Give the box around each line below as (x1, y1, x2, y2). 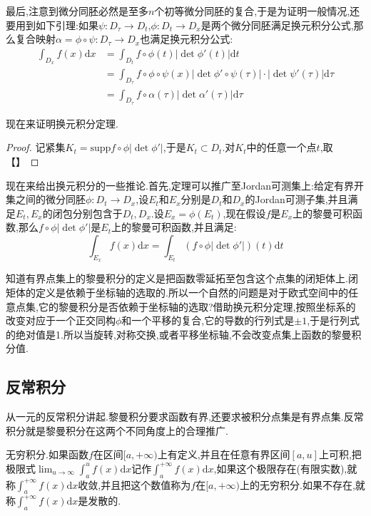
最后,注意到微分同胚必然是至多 (6, 4, 148, 18)
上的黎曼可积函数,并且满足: (111, 220, 237, 234)
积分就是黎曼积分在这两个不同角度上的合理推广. (6, 423, 228, 438)
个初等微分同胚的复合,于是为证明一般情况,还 (154, 4, 360, 18)
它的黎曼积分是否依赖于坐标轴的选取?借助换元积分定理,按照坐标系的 (38, 299, 356, 314)
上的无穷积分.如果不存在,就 (240, 477, 365, 492)
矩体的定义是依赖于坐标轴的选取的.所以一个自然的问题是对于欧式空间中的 (6, 284, 348, 299)
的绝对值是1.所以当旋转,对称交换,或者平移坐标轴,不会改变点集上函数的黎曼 (6, 326, 352, 341)
